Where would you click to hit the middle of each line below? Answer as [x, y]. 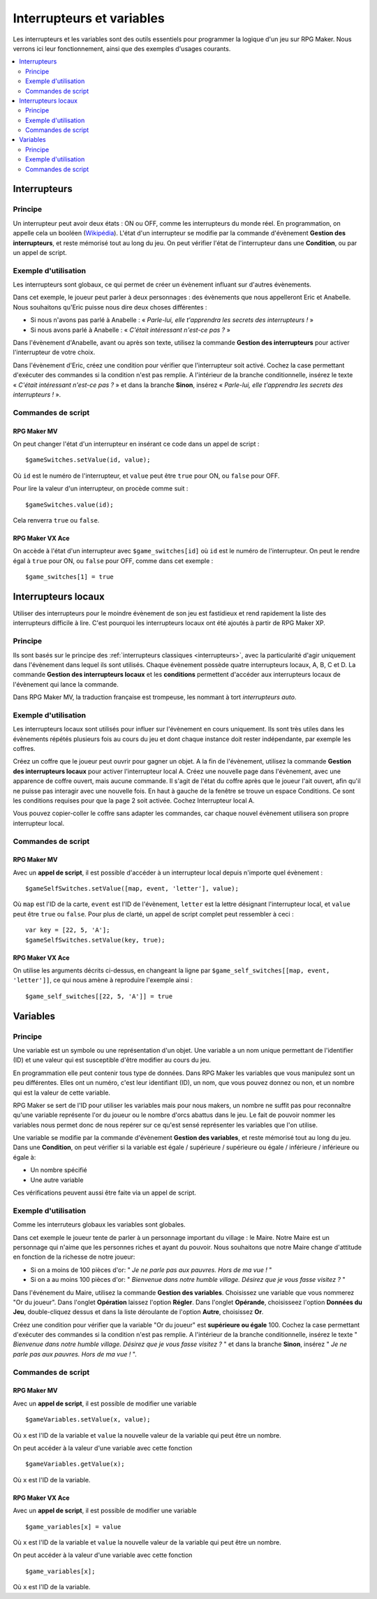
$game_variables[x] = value [73, 1527]
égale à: [24, 1157]
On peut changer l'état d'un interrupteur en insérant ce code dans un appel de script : [136, 444]
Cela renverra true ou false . [56, 520]
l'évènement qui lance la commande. [66, 684]
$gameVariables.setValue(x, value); [88, 1419]
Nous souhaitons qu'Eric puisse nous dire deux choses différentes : [110, 307]
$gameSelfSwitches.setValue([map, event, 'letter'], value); [132, 889]
